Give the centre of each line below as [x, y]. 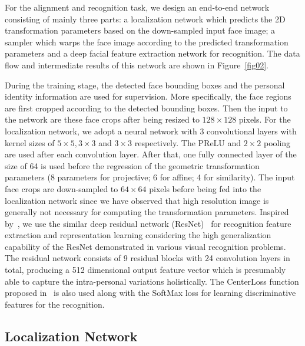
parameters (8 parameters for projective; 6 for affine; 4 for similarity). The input [150, 177]
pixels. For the [265, 119]
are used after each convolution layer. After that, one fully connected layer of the [151, 154]
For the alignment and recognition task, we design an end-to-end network [137, 7]
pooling [277, 142]
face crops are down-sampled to [62, 188]
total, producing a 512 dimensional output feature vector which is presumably [145, 270]
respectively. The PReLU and [188, 142]
